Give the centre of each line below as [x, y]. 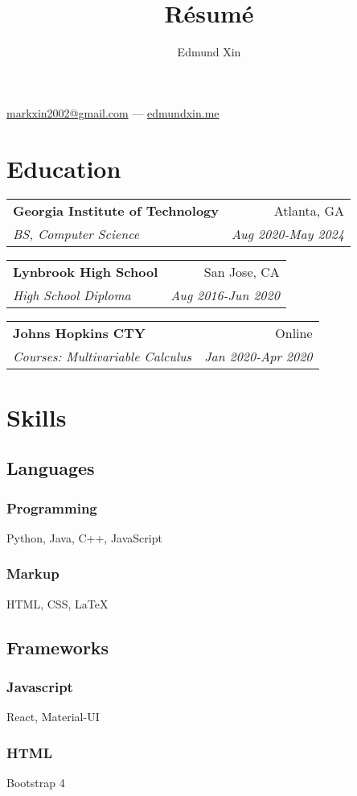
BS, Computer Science [76, 234]
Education [64, 168]
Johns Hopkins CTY [79, 333]
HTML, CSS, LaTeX [57, 603]
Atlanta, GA [309, 211]
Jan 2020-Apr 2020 [259, 357]
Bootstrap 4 [36, 783]
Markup [33, 573]
